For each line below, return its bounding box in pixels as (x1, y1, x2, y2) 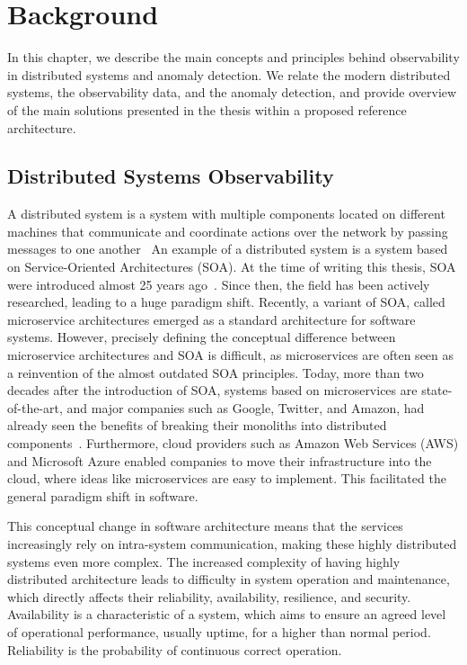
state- (421, 381, 453, 400)
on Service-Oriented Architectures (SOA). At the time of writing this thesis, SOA (7, 257, 456, 276)
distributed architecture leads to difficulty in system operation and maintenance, (7, 570, 450, 589)
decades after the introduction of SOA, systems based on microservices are (7, 381, 418, 400)
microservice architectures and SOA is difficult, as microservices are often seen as (7, 346, 454, 364)
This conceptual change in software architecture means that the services (7, 517, 403, 535)
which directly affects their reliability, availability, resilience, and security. (7, 587, 411, 606)
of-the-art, (7, 398, 63, 417)
